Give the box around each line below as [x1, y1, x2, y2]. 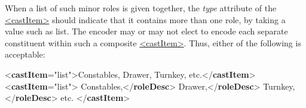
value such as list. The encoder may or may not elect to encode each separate [5, 25, 288, 37]
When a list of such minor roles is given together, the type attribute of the [5, 2, 277, 14]
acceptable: [5, 48, 45, 61]
